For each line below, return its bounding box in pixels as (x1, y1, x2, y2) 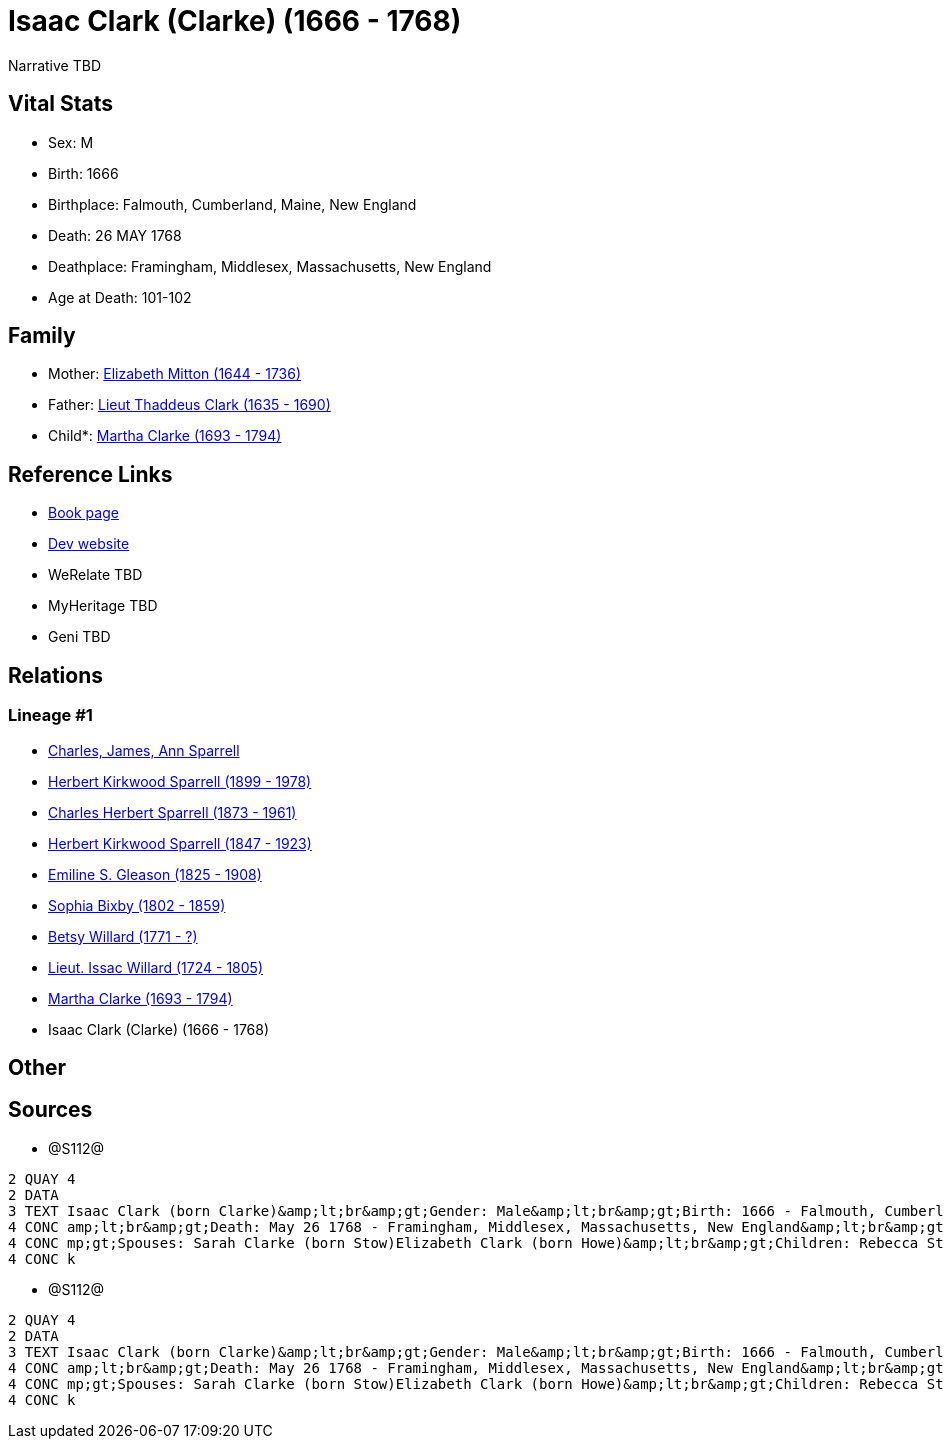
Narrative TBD (8, 56, 101, 74)
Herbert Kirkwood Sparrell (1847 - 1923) (48, 834, 312, 852)
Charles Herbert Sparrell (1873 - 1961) (48, 803, 297, 821)
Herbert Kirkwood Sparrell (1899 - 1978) (48, 772, 312, 790)
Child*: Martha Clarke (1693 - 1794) (48, 427, 282, 445)
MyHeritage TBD (48, 597, 158, 615)
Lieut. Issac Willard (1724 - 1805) (48, 958, 264, 976)
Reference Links (8, 461, 173, 487)
